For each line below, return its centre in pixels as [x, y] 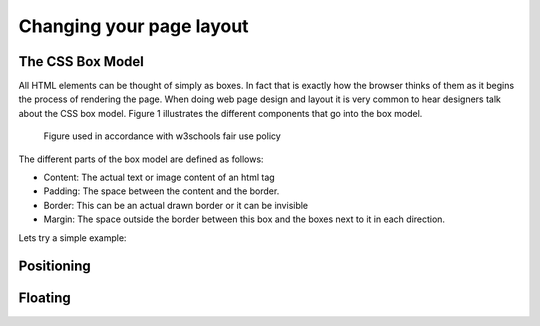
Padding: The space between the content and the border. [161, 191]
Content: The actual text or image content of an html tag [159, 177]
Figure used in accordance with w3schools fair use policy [162, 136]
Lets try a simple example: [72, 237]
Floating [45, 298]
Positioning [55, 266]
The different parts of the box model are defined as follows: [141, 159]
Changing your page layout [133, 26]
